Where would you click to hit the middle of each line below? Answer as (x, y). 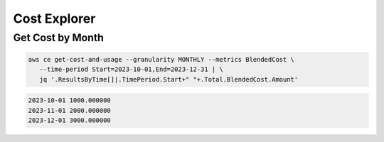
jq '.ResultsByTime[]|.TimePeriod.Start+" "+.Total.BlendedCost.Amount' (169, 79)
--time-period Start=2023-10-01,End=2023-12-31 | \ (131, 70)
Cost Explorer (54, 18)
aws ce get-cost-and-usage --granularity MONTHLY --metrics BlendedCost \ (161, 59)
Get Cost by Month (59, 38)
